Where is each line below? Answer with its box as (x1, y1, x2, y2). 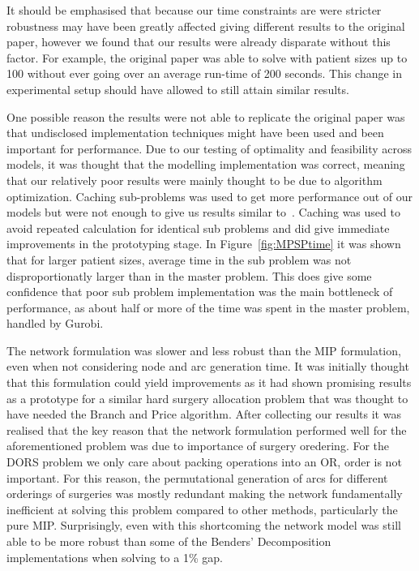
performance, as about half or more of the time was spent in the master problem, (6, 298, 410, 316)
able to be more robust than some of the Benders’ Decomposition (6, 533, 331, 549)
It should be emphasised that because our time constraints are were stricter (6, 2, 382, 18)
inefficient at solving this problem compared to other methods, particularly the (6, 500, 398, 517)
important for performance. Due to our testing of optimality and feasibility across (6, 140, 413, 157)
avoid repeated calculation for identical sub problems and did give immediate (6, 219, 390, 236)
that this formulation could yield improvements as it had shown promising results (6, 374, 412, 391)
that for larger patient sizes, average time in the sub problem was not (6, 251, 352, 268)
